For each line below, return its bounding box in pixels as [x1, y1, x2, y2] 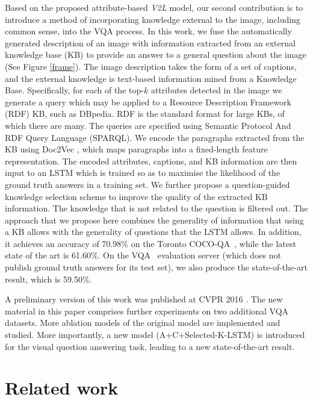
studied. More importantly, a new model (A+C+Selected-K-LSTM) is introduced [5, 328, 305, 341]
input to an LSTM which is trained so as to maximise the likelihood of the [5, 166, 280, 179]
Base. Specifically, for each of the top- [5, 84, 144, 96]
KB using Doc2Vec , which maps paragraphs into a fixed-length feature [5, 143, 268, 155]
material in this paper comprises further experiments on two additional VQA [5, 304, 289, 317]
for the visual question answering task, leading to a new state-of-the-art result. [5, 340, 295, 352]
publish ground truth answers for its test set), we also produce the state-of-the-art [5, 261, 308, 273]
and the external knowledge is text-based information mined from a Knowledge [5, 72, 297, 84]
